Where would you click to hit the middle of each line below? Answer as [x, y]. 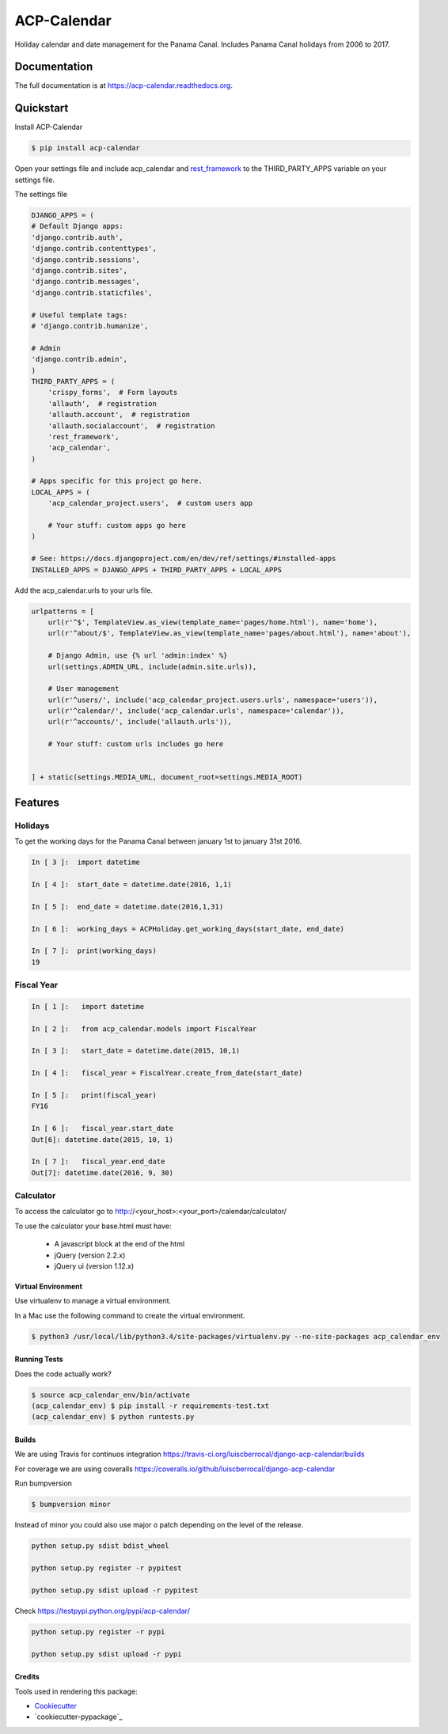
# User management [84, 689]
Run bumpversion [44, 1483]
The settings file [41, 195]
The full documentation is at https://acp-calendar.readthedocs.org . [124, 85]
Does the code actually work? [63, 1374]
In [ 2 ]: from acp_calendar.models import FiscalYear [144, 1028]
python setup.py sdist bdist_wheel [100, 1546]
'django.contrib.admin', [80, 359]
